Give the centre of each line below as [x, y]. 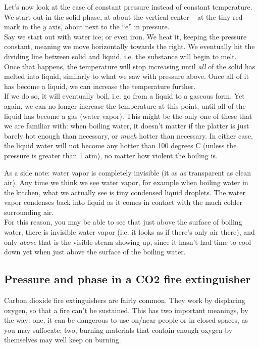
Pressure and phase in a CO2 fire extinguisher [127, 279]
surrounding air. [29, 212]
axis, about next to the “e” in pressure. [109, 27]
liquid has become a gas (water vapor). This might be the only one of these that [128, 116]
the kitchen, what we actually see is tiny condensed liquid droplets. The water [125, 192]
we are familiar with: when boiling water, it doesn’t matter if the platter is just [127, 126]
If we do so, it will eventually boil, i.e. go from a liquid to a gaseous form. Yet [124, 96]
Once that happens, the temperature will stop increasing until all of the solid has [130, 66]
